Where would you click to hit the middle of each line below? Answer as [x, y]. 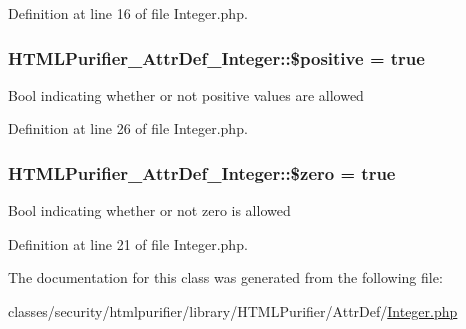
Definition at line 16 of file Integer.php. [128, 13]
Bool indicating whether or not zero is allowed [149, 210]
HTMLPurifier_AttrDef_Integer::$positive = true [216, 57]
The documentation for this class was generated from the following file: [225, 277]
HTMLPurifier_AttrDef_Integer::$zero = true [202, 172]
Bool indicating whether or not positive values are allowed [186, 94]
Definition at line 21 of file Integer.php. [128, 243]
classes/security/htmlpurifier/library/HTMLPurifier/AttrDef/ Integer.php [233, 311]
